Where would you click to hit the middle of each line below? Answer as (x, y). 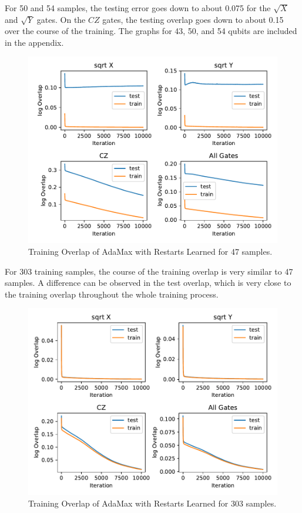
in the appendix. (34, 42)
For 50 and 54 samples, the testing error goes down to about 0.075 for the (138, 8)
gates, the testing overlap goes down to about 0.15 (193, 19)
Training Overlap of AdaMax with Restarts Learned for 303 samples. (152, 503)
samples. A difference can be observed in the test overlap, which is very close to (148, 283)
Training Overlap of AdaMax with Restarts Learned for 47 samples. (150, 251)
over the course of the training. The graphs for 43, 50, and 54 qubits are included (151, 31)
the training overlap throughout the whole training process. (112, 294)
